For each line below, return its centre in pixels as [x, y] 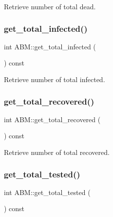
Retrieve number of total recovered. [57, 152]
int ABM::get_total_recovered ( [52, 119]
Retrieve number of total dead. [50, 6]
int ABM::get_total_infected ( [50, 46]
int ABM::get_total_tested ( [47, 192]
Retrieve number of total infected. [55, 79]
